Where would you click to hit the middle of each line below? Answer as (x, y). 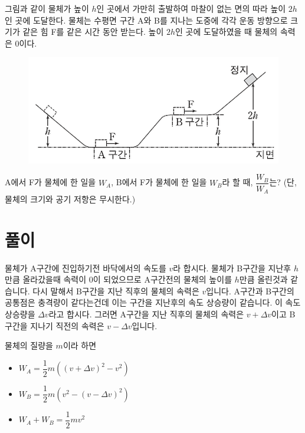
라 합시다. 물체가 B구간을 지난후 (232, 268)
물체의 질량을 (29, 345)
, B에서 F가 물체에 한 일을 (159, 182)
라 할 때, (237, 182)
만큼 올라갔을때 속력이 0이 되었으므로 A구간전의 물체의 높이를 (119, 279)
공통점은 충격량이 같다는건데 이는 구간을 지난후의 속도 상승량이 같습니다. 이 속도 (153, 302)
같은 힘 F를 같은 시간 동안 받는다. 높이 (93, 32)
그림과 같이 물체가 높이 (47, 8)
